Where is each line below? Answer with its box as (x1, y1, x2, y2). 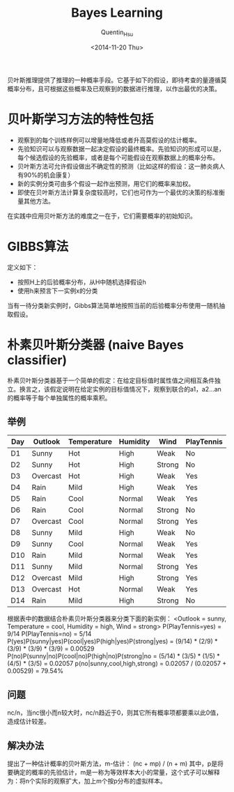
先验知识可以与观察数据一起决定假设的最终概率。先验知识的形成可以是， (17, 144, 225, 153)
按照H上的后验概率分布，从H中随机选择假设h (17, 277, 146, 286)
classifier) (7, 352, 68, 368)
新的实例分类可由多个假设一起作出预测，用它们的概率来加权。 (17, 179, 195, 187)
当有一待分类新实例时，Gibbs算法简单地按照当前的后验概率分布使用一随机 (7, 301, 219, 309)
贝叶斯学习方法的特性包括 (7, 111, 155, 127)
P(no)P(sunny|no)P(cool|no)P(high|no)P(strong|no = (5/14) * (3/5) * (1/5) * (7, 652, 221, 660)
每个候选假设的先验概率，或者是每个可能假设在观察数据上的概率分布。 (17, 153, 219, 162)
